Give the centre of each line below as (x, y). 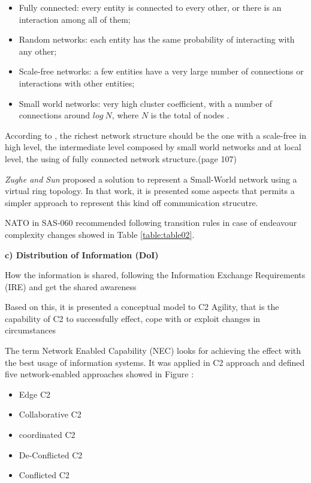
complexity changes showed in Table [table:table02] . (100, 234)
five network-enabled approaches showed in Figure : (99, 374)
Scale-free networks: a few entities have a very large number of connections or (161, 71)
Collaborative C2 (50, 414)
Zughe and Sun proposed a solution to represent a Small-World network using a (151, 179)
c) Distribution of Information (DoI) (82, 254)
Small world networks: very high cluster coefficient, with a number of (146, 103)
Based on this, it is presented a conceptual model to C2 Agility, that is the (142, 307)
